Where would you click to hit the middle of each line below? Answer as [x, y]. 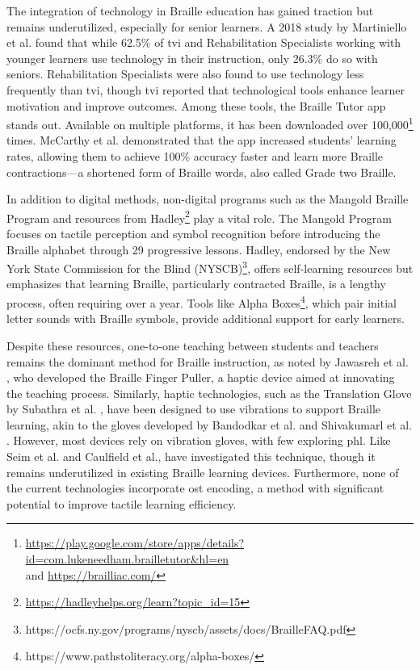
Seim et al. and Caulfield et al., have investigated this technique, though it [191, 456]
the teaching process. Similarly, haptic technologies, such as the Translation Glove [209, 393]
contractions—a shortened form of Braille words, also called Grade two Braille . [202, 172]
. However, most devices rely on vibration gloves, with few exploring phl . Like [199, 440]
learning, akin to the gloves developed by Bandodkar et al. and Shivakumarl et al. [210, 424]
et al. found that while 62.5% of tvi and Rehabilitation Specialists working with [204, 42]
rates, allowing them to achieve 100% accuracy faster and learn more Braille [195, 156]
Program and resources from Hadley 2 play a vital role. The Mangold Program [199, 216]
